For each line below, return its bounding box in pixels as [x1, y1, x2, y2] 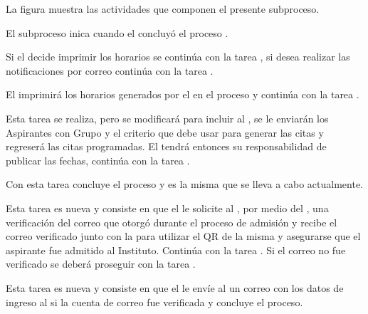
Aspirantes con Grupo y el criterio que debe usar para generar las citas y [6, 125, 324, 140]
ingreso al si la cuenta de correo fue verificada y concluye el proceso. [6, 294, 303, 309]
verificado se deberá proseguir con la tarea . [6, 256, 196, 271]
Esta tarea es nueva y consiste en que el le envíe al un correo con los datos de [6, 280, 344, 295]
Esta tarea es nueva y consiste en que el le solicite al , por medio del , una [6, 200, 329, 215]
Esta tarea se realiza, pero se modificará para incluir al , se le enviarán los [6, 110, 329, 125]
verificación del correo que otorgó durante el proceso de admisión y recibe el [6, 214, 337, 229]
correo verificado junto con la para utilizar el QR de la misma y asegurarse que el [6, 229, 361, 244]
